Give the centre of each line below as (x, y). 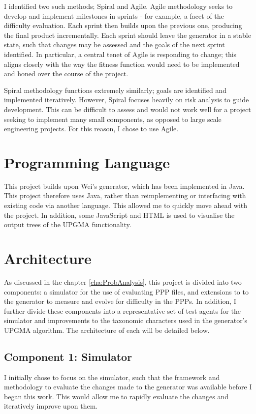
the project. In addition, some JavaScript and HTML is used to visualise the (119, 215)
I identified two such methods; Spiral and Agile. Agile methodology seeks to (118, 6)
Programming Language (87, 162)
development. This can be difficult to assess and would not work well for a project (128, 109)
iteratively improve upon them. (51, 406)
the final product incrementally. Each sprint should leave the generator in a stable (128, 35)
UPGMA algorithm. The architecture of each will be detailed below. (107, 330)
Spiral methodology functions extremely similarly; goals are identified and (115, 90)
